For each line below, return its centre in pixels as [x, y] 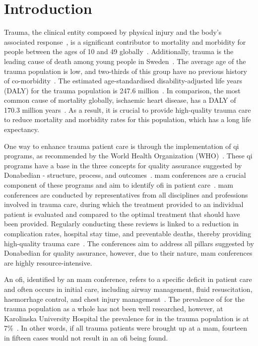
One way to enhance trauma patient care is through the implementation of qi [122, 146]
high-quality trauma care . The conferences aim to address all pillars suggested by [129, 243]
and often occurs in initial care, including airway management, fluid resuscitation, [128, 289]
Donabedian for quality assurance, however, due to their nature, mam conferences [128, 253]
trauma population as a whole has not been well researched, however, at [114, 309]
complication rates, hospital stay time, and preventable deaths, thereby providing [128, 233]
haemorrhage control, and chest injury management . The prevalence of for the [124, 299]
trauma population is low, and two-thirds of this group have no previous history [126, 71]
